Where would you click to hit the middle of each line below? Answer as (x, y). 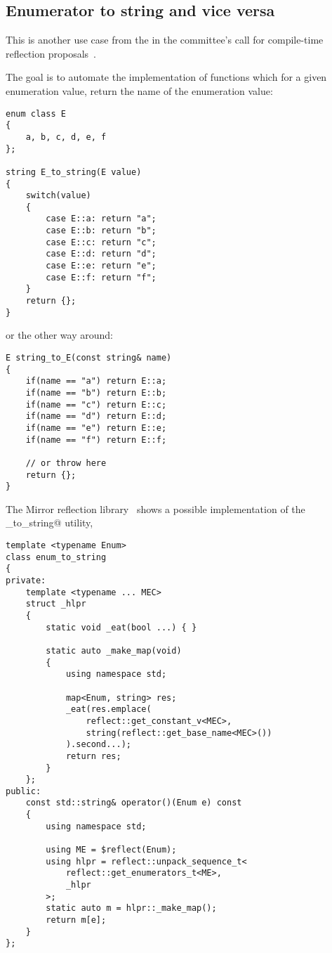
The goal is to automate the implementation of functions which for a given (166, 77)
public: (24, 791)
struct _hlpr (56, 604)
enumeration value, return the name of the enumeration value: (139, 90)
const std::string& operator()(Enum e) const (134, 803)
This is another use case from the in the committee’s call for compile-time (165, 40)
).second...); (98, 745)
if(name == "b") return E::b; (96, 393)
